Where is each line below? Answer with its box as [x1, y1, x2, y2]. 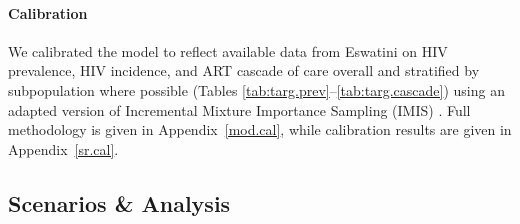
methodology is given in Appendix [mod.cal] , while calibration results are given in [8, 119, 512, 140]
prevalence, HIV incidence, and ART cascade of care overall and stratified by [8, 60, 480, 81]
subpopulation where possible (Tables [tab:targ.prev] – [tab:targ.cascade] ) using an [8, 79, 505, 100]
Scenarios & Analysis [8, 187, 231, 218]
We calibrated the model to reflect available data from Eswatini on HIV [8, 40, 448, 61]
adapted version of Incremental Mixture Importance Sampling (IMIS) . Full [8, 99, 471, 120]
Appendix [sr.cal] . [8, 138, 119, 159]
